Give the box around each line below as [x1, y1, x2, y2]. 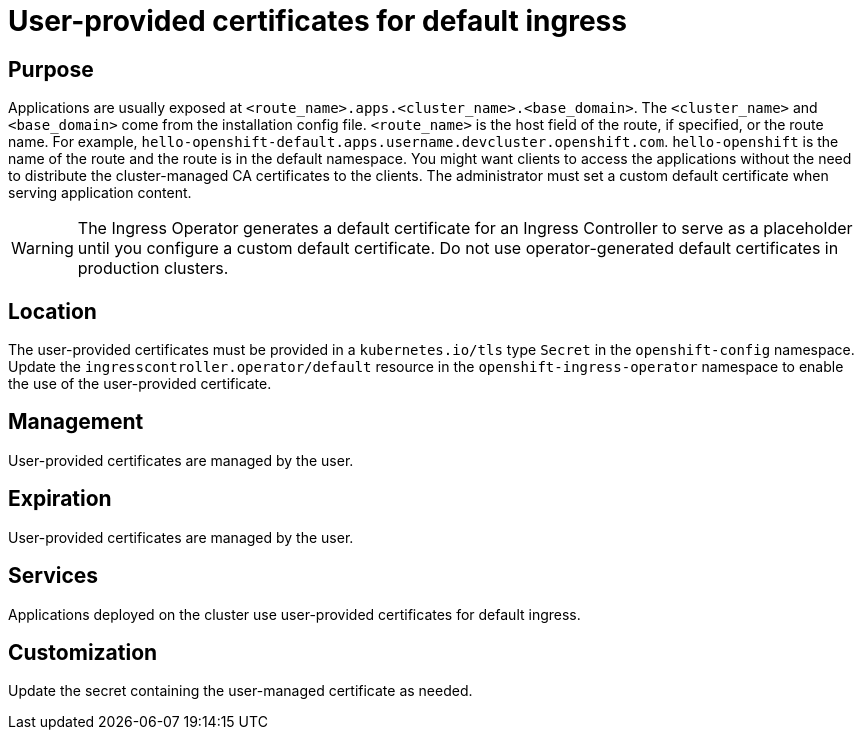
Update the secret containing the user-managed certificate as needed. [8, 682, 473, 700]
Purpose [8, 56, 94, 82]
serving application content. [8, 184, 192, 202]
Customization [8, 639, 158, 665]
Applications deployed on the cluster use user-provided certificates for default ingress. [8, 605, 581, 623]
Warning [11, 238, 74, 259]
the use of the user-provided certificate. [8, 375, 272, 393]
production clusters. [77, 258, 229, 279]
